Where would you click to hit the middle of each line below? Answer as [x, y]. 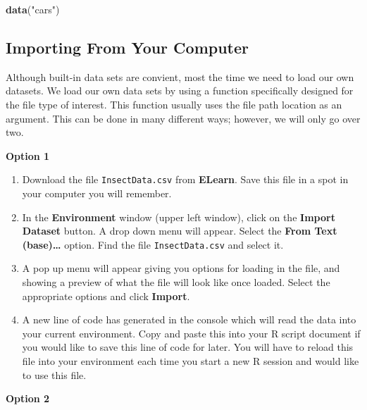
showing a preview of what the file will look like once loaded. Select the [176, 282]
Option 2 [28, 398]
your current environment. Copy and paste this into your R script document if [191, 333]
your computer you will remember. [97, 193]
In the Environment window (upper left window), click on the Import [179, 217]
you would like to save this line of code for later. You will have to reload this [188, 347]
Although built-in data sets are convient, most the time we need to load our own [180, 76]
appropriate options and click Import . [106, 296]
